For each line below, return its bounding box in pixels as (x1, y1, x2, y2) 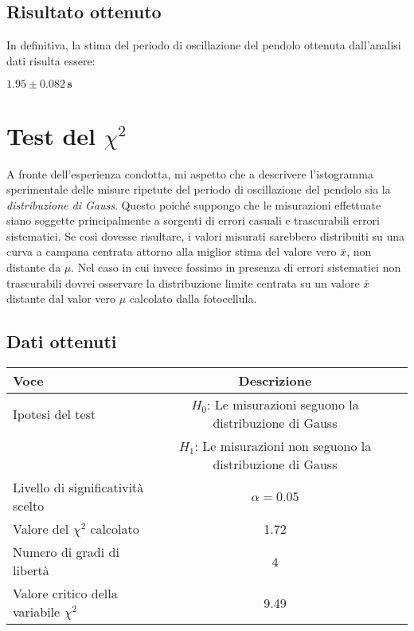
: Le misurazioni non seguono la (194, 437, 372, 456)
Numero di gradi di (13, 543, 119, 562)
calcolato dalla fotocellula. (129, 290, 257, 307)
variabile (13, 602, 61, 621)
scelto (13, 496, 45, 515)
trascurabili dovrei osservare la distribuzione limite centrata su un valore (6, 274, 360, 291)
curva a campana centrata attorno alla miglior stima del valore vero (6, 243, 337, 260)
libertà (13, 561, 49, 580)
